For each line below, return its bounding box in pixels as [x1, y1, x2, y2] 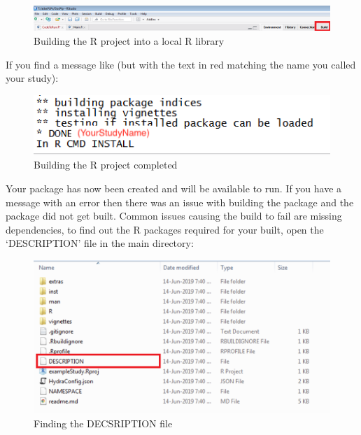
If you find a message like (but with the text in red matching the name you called [6, 57, 356, 71]
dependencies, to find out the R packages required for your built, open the [6, 222, 324, 236]
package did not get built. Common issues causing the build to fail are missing [6, 208, 342, 223]
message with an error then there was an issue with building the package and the [6, 194, 354, 209]
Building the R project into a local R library [34, 34, 225, 48]
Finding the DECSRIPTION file [34, 415, 173, 430]
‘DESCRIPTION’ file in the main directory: [6, 236, 194, 250]
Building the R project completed [34, 157, 178, 172]
